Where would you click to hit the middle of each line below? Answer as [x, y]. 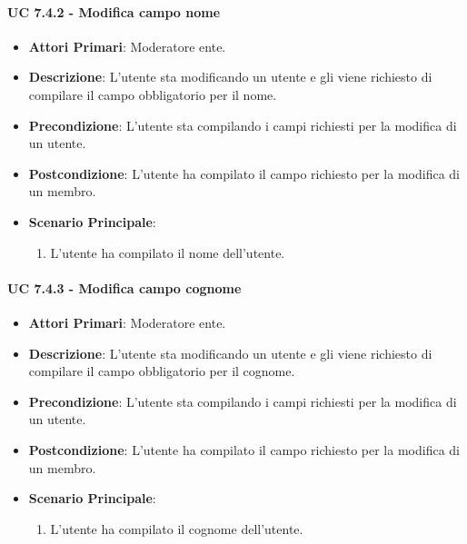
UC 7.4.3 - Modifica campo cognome [124, 287]
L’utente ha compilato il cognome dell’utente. [177, 528]
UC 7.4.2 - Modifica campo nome [114, 11]
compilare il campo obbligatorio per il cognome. [162, 371]
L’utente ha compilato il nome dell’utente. [168, 252]
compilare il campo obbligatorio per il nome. [153, 94]
